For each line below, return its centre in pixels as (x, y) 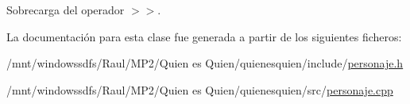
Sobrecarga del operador (66, 10)
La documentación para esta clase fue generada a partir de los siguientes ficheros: (204, 36)
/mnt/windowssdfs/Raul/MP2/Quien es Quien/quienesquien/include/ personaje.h (205, 63)
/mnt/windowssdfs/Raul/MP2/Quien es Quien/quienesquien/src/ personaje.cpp (200, 89)
